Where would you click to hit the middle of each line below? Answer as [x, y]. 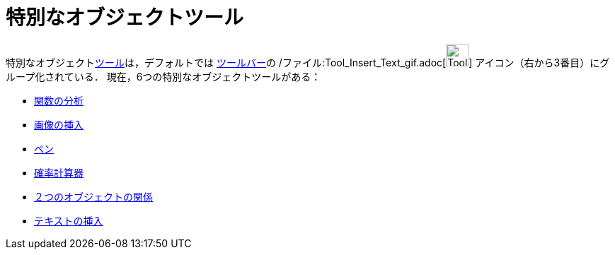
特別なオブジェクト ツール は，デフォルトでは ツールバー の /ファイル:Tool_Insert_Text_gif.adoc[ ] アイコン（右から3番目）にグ [308, 62]
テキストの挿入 [69, 220]
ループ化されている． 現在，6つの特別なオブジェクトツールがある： [163, 76]
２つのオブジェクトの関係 [93, 196]
